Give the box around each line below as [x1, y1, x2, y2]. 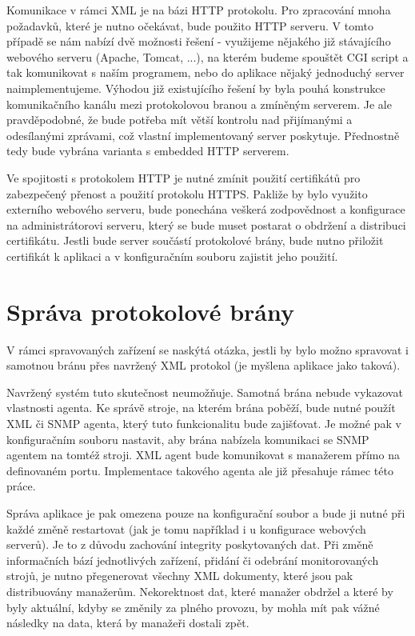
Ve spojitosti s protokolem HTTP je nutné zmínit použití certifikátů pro [6, 169, 361, 186]
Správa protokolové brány [6, 294, 294, 327]
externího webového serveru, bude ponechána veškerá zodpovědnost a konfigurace [6, 201, 405, 218]
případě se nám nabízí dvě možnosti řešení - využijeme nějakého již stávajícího [6, 33, 391, 50]
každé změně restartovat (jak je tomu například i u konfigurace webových [6, 520, 366, 537]
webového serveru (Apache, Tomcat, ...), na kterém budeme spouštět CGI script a [6, 48, 409, 65]
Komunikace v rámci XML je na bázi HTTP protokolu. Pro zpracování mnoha [6, 2, 391, 18]
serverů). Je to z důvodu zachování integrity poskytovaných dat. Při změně [6, 536, 373, 553]
